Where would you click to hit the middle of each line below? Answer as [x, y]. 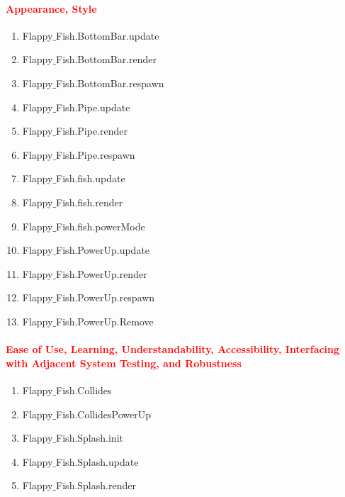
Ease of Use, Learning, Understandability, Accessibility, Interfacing [173, 349]
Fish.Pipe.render [92, 131]
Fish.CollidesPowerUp [104, 414]
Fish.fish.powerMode [101, 226]
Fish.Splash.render [96, 485]
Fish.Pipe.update [93, 107]
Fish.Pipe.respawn [96, 154]
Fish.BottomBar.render [107, 59]
